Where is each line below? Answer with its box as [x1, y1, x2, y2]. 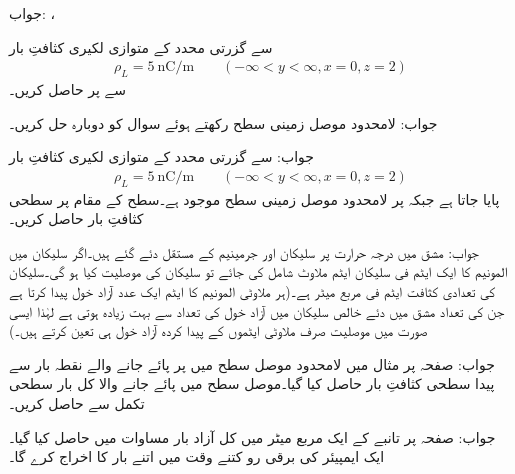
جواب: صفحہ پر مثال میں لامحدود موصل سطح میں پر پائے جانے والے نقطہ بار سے [9, 353, 495, 374]
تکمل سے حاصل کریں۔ [9, 392, 145, 413]
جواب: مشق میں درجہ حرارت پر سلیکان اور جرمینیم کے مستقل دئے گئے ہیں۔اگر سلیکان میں [9, 241, 479, 262]
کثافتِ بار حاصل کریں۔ [9, 208, 144, 229]
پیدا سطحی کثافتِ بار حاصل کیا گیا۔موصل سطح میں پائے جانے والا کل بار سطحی [9, 373, 495, 394]
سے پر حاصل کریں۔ [9, 79, 127, 100]
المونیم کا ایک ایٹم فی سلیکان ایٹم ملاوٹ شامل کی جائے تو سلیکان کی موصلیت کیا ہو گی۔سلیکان [9, 261, 508, 282]
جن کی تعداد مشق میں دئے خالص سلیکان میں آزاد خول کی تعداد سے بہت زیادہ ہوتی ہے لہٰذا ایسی [9, 300, 505, 321]
